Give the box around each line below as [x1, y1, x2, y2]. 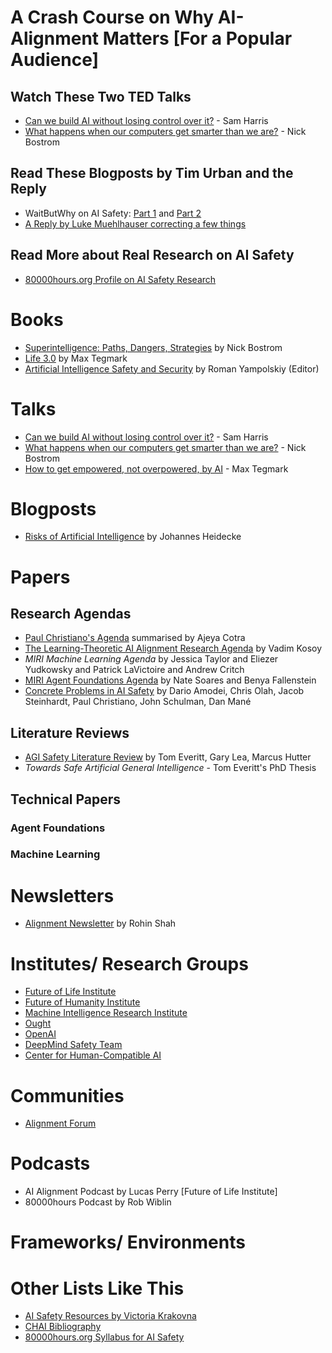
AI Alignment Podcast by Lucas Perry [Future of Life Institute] [24, 1186, 278, 1198]
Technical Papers [10, 791, 122, 808]
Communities [10, 1084, 125, 1107]
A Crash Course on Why [10, 6, 215, 29]
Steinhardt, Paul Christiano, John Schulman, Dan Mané [24, 696, 252, 708]
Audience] [10, 49, 100, 71]
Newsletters [10, 884, 115, 907]
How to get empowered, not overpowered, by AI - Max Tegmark [24, 462, 289, 475]
